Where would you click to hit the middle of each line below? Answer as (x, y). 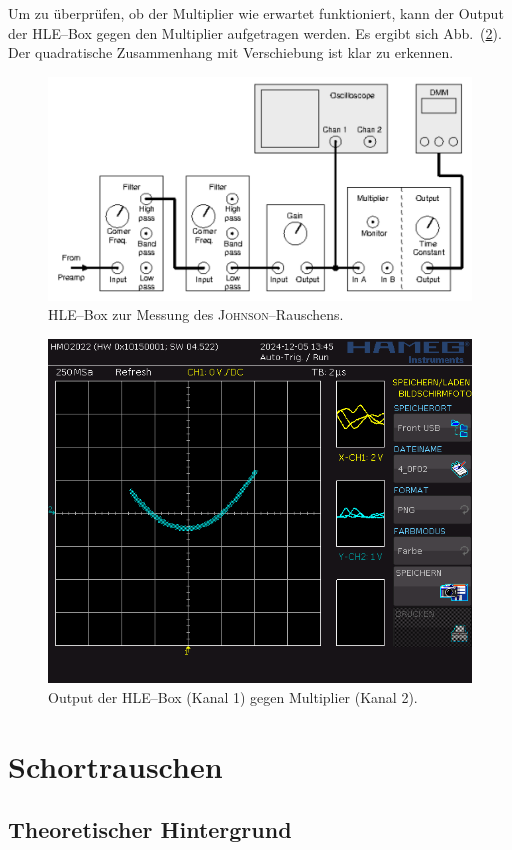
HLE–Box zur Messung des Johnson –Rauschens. (196, 314)
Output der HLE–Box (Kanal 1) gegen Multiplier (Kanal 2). (233, 697)
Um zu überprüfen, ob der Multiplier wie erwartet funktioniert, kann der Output (256, 13)
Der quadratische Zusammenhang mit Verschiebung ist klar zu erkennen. (231, 52)
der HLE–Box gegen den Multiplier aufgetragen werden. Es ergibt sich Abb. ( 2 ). (255, 32)
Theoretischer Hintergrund (150, 829)
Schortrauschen (115, 765)
